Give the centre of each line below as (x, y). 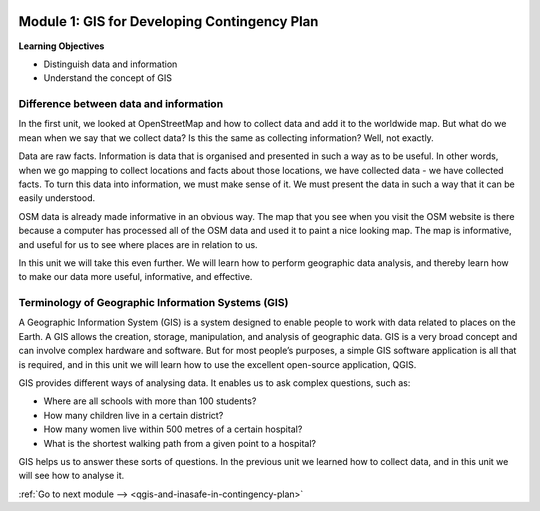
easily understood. (56, 198)
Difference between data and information (121, 104)
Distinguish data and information (110, 64)
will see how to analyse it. (71, 476)
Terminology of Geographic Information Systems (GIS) (153, 303)
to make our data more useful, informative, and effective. (135, 277)
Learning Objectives (61, 46)
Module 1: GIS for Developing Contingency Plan (168, 21)
